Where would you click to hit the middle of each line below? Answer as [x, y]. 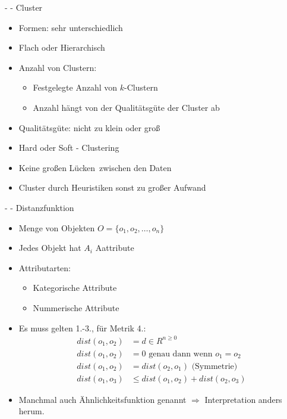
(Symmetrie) [215, 366]
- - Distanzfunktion [40, 207]
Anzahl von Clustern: [58, 67]
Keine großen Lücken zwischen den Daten [95, 167]
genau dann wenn [181, 354]
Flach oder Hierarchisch [62, 47]
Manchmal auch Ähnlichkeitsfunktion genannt [102, 399]
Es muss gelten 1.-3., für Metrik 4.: [82, 328]
